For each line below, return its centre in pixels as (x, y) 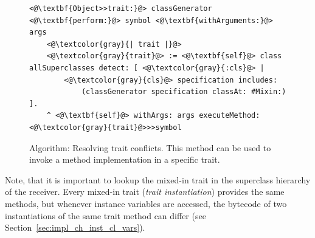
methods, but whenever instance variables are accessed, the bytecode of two (146, 203)
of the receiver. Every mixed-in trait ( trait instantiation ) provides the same (145, 192)
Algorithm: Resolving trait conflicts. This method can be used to (150, 147)
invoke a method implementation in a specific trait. (125, 159)
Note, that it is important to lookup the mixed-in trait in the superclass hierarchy (158, 179)
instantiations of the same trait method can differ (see (106, 215)
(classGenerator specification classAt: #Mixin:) (184, 92)
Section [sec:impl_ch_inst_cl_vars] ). (75, 227)
